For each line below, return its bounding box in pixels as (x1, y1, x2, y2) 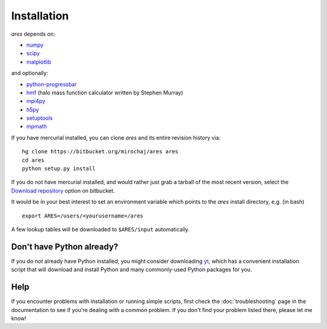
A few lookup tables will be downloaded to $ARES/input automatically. (11, 225, 190, 233)
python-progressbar (26, 81, 77, 88)
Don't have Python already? (11, 241, 119, 251)
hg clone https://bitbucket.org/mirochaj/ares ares (22, 148, 179, 155)
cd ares (22, 156, 45, 164)
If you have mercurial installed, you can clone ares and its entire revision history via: (11, 134, 221, 141)
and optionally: (11, 70, 48, 77)
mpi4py (26, 98, 45, 105)
